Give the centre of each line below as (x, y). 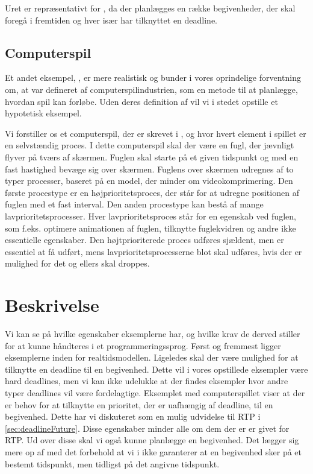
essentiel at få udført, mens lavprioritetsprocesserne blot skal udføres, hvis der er (153, 251)
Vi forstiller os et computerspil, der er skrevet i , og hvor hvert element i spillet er (156, 133)
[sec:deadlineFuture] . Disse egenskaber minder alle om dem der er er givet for (147, 428)
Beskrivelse (52, 305)
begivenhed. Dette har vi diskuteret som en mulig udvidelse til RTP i (133, 416)
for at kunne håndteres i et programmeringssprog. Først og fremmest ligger (143, 345)
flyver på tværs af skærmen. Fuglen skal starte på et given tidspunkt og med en (152, 156)
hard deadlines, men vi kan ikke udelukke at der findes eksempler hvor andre (147, 381)
